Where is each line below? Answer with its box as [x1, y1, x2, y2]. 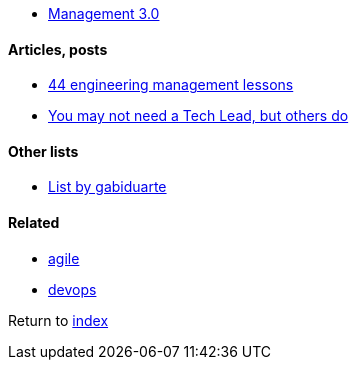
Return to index [8, 311, 109, 329]
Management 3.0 [48, 5, 160, 22]
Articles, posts [8, 40, 108, 58]
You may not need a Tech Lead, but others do [48, 107, 349, 125]
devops [48, 280, 97, 298]
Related [8, 214, 60, 232]
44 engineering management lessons [48, 76, 294, 94]
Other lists [8, 142, 79, 160]
